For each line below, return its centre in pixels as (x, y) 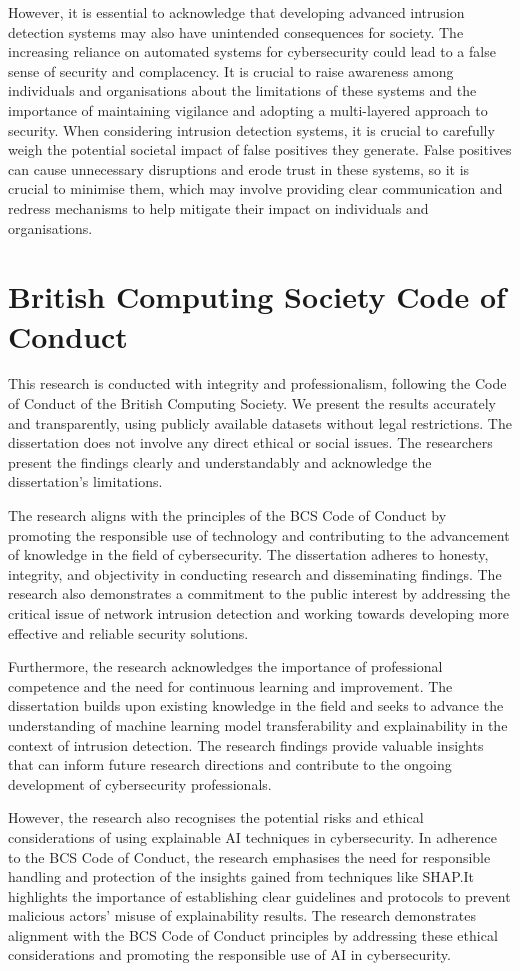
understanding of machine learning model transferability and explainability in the (258, 724)
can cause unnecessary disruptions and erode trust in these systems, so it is (239, 168)
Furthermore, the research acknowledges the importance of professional (225, 666)
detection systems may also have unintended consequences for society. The (236, 31)
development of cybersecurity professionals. (140, 783)
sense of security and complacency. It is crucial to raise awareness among (231, 70)
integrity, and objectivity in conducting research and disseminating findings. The (255, 573)
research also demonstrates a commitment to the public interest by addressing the (259, 593)
